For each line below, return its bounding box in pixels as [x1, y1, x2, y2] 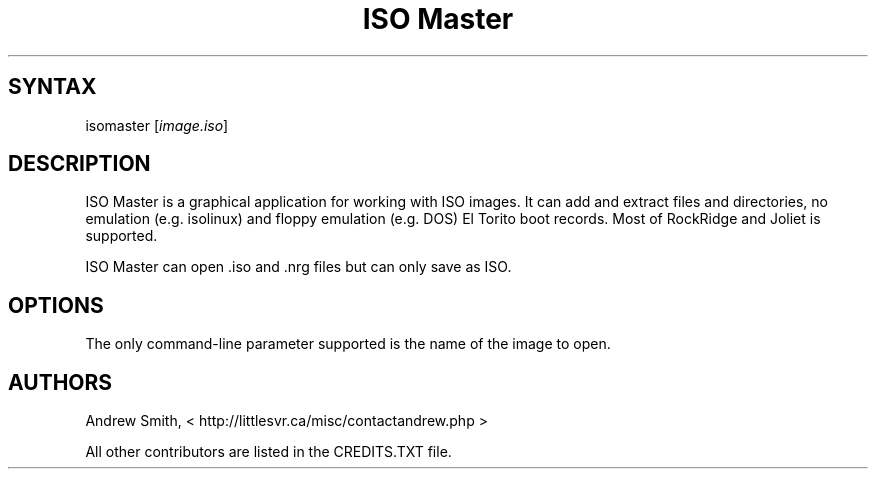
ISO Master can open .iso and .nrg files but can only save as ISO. [85, 258, 512, 276]
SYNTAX [8, 74, 97, 100]
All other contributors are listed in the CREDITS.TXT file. [85, 443, 452, 461]
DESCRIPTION [8, 151, 151, 177]
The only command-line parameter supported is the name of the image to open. [85, 335, 611, 353]
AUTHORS [8, 369, 113, 395]
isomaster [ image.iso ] [85, 116, 229, 134]
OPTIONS [8, 292, 104, 318]
